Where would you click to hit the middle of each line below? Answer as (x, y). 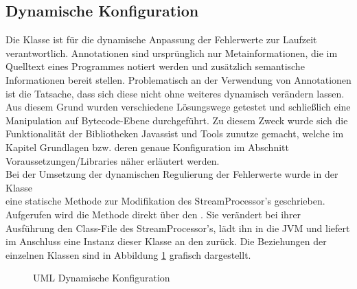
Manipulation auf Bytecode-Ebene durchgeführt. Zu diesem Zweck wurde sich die (177, 120)
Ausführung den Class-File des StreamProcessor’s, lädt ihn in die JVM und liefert (178, 228)
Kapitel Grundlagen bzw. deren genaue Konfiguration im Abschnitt (147, 147)
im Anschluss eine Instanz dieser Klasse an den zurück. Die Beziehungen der (166, 241)
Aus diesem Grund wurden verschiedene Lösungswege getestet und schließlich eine (178, 107)
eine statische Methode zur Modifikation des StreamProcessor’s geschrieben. (165, 201)
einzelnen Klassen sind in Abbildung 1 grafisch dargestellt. (128, 254)
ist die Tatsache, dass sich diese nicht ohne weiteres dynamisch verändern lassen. (175, 93)
